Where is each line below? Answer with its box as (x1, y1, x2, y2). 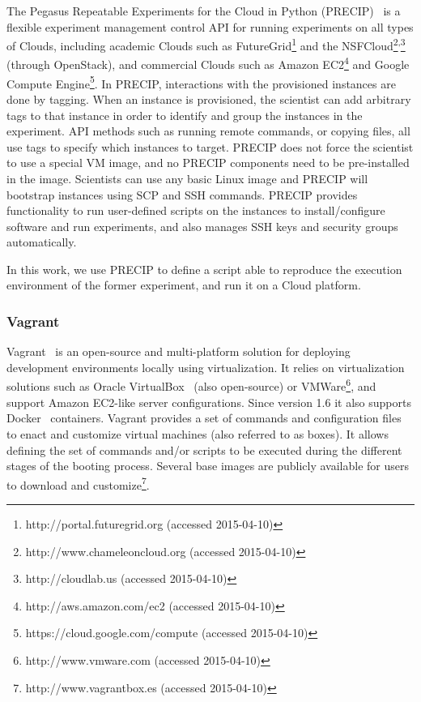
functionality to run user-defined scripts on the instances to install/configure (6, 202, 385, 219)
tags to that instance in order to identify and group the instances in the (6, 106, 363, 123)
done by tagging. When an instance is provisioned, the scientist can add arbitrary (6, 90, 411, 107)
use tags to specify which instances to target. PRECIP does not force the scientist (6, 138, 414, 155)
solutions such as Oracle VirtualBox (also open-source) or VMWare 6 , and (6, 375, 376, 395)
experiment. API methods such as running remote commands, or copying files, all (6, 122, 410, 139)
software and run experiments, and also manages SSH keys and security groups (6, 217, 398, 234)
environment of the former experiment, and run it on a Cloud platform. (6, 276, 361, 293)
